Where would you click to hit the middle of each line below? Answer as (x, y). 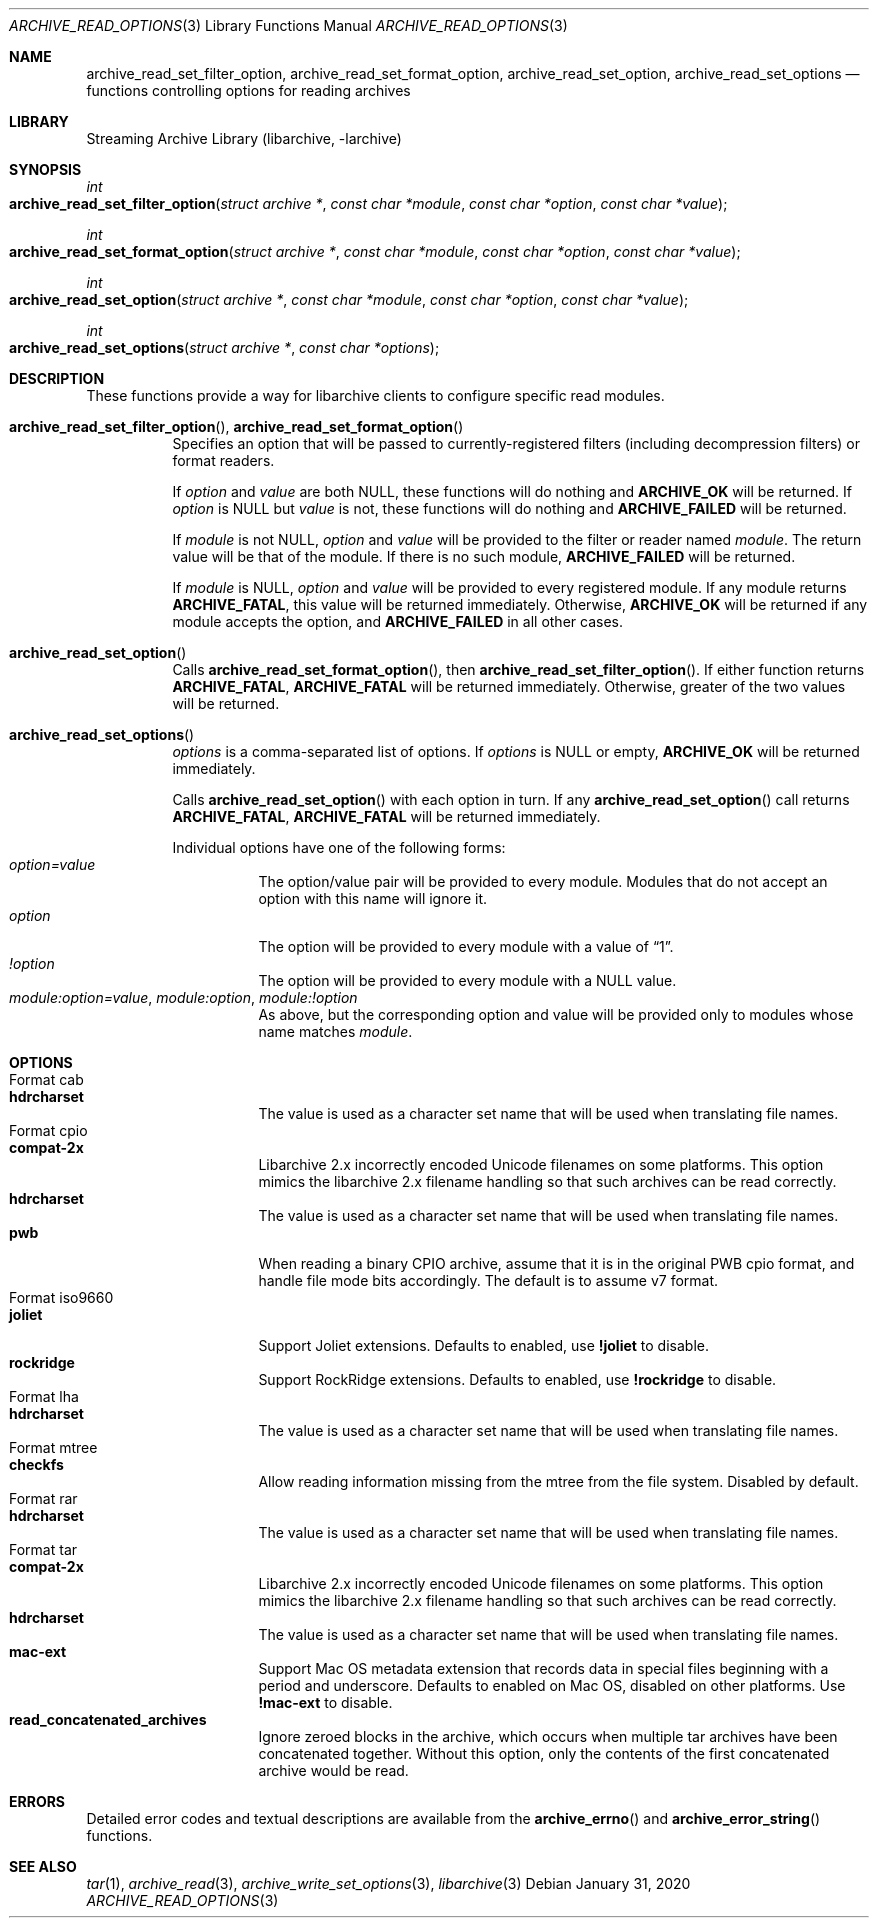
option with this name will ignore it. (372, 898)
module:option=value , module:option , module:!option (183, 997)
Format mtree (53, 1447)
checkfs (36, 1464)
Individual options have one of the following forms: (339, 847)
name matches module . (335, 1031)
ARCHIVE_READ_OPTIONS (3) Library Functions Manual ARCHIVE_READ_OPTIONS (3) (288, 25)
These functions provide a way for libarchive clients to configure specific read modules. (375, 395)
